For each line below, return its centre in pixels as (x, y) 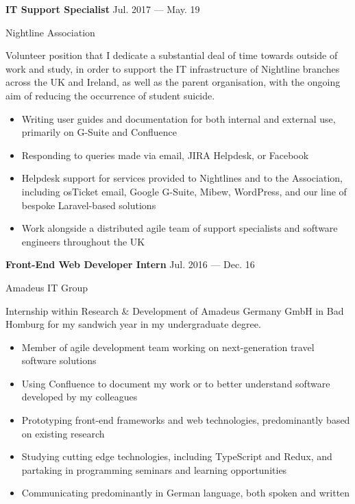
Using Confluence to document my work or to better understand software (176, 383)
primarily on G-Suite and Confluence (99, 132)
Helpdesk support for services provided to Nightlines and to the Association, (182, 178)
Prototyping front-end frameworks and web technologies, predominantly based (186, 420)
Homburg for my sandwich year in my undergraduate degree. (133, 324)
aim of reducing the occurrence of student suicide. (110, 95)
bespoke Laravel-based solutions (89, 205)
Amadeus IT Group (47, 287)
